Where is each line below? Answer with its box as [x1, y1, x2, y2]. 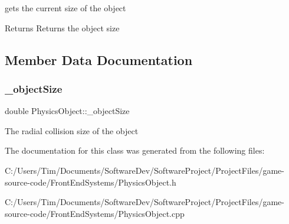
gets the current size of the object [5, 2, 126, 14]
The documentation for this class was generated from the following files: [5, 144, 265, 157]
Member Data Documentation [5, 50, 193, 69]
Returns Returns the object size [5, 21, 120, 34]
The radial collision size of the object [5, 124, 139, 137]
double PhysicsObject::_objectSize [5, 105, 130, 117]
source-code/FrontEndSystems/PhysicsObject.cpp [5, 207, 185, 219]
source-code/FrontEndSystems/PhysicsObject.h [5, 176, 176, 188]
